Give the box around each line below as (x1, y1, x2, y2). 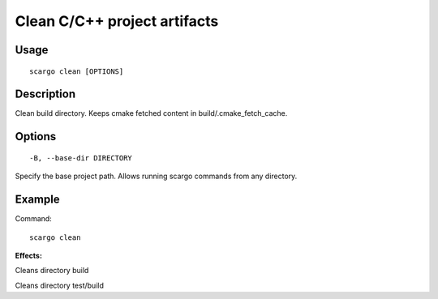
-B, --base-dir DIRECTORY (29, 153, 133, 162)
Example (15, 193, 60, 207)
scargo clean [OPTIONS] (29, 66, 124, 76)
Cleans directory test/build (15, 280, 105, 290)
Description (15, 88, 76, 101)
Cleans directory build (15, 266, 89, 276)
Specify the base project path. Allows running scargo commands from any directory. (15, 171, 298, 182)
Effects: (15, 250, 42, 260)
